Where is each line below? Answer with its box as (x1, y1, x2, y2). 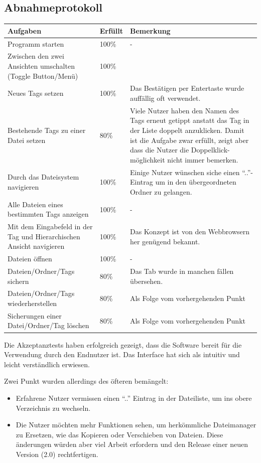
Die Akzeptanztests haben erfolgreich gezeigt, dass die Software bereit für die (4, 339, 242, 350)
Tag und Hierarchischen (8, 231, 80, 241)
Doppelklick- (191, 144, 230, 155)
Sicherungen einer (8, 310, 62, 321)
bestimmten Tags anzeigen (8, 209, 89, 219)
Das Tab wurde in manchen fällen (129, 266, 234, 276)
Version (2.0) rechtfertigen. (16, 448, 98, 459)
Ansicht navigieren (8, 241, 65, 251)
